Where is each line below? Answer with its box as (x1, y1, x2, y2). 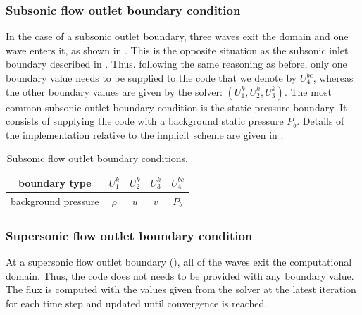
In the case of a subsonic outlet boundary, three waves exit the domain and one (6, 29, 349, 44)
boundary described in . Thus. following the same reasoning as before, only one (6, 56, 347, 71)
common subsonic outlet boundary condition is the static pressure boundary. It (6, 99, 347, 114)
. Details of (297, 113, 344, 128)
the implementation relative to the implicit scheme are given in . (6, 127, 284, 142)
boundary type (18, 175, 92, 190)
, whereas (313, 70, 354, 85)
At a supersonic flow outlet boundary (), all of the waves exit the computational (6, 254, 352, 269)
